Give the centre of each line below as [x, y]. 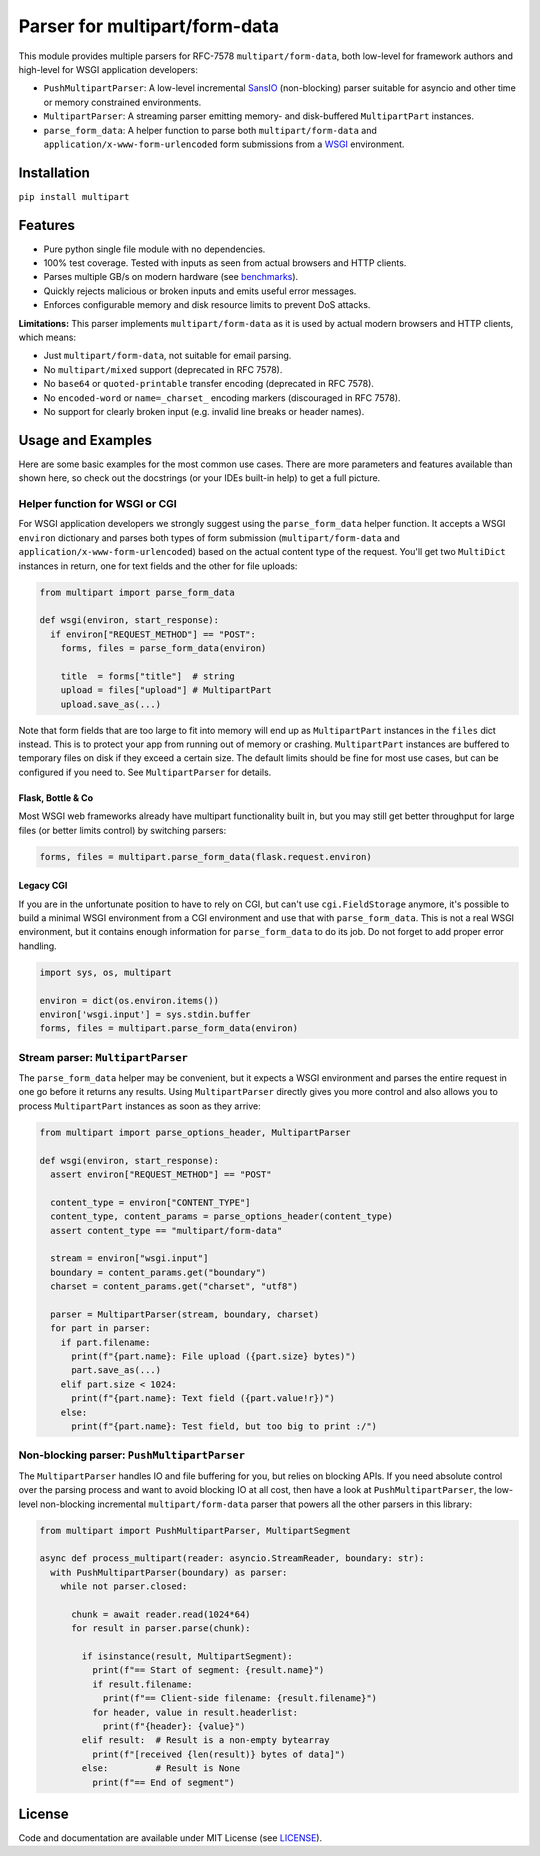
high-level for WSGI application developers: [108, 69]
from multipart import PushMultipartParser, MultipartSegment [195, 1530]
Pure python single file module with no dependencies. [154, 249]
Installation [54, 172]
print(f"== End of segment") [163, 1782]
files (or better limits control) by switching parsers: [122, 830]
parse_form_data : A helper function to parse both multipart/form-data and [210, 130]
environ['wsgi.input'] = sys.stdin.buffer [145, 1014]
